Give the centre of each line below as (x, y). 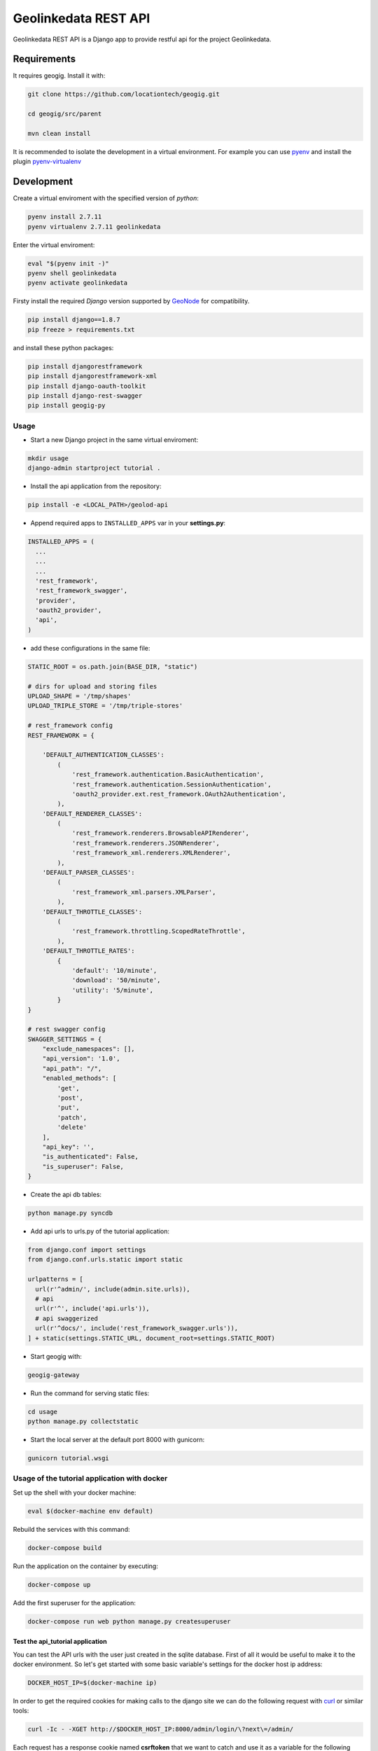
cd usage (43, 1412)
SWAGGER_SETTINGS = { (65, 1039)
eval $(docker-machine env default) (91, 1511)
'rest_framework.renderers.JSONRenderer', (146, 843)
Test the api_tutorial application (60, 1642)
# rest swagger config (66, 1029)
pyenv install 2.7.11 (65, 217)
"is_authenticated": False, (91, 1157)
